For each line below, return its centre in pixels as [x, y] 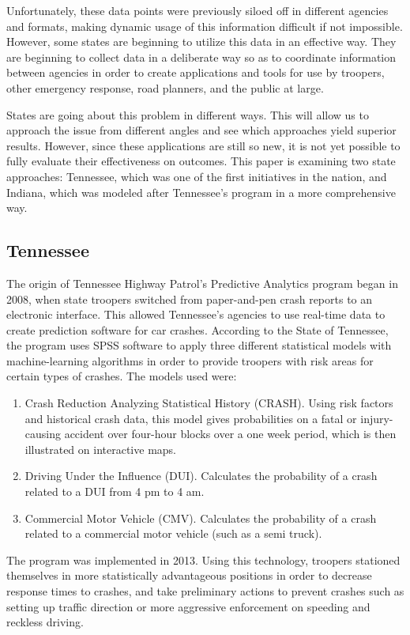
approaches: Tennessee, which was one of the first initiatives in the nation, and [197, 176]
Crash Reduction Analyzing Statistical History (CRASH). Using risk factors [209, 403]
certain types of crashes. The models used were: [122, 376]
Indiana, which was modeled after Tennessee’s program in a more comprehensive [201, 192]
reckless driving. [45, 622]
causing [43, 434]
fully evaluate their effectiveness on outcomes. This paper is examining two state [201, 161]
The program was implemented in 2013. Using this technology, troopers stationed [203, 559]
